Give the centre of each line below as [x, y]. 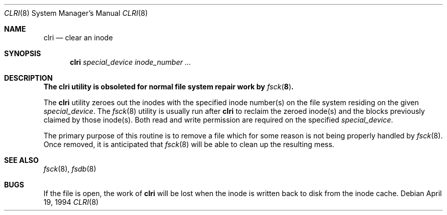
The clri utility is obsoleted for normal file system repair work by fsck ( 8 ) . [169, 87]
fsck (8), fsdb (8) [70, 169]
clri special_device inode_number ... [131, 62]
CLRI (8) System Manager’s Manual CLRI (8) [76, 13]
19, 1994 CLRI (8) [71, 202]
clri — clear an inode [78, 38]
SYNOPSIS [23, 53]
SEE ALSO [21, 160]
